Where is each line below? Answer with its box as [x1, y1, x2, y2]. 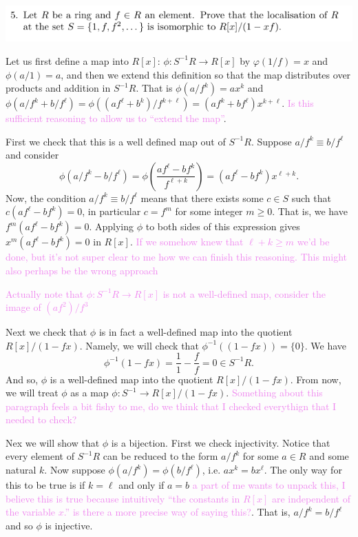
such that [291, 190, 331, 205]
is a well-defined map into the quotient [50, 372, 213, 386]
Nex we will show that [6, 435, 100, 449]
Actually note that [6, 286, 84, 301]
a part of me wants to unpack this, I [192, 478, 346, 492]
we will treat [6, 385, 59, 400]
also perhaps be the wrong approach [6, 263, 158, 278]
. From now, [290, 372, 341, 386]
